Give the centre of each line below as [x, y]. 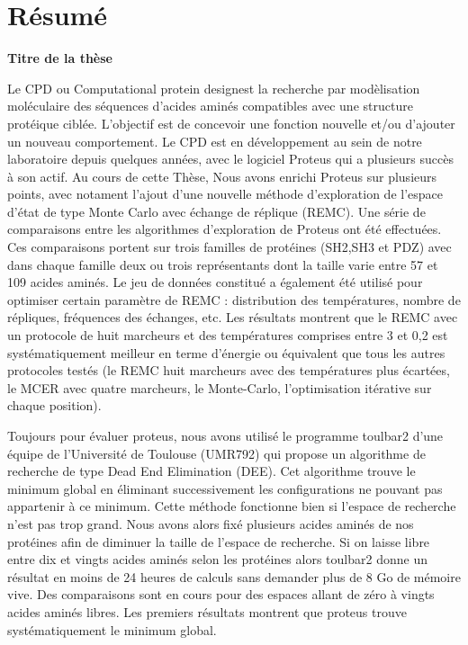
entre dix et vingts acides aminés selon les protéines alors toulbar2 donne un [217, 559]
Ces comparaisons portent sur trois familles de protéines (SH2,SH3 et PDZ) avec [229, 247]
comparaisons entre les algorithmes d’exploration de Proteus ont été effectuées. [225, 229]
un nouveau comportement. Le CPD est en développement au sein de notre [215, 141]
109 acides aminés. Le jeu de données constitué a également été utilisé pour [215, 282]
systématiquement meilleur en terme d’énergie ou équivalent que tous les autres [226, 352]
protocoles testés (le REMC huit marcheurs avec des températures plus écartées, [229, 370]
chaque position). [54, 405]
